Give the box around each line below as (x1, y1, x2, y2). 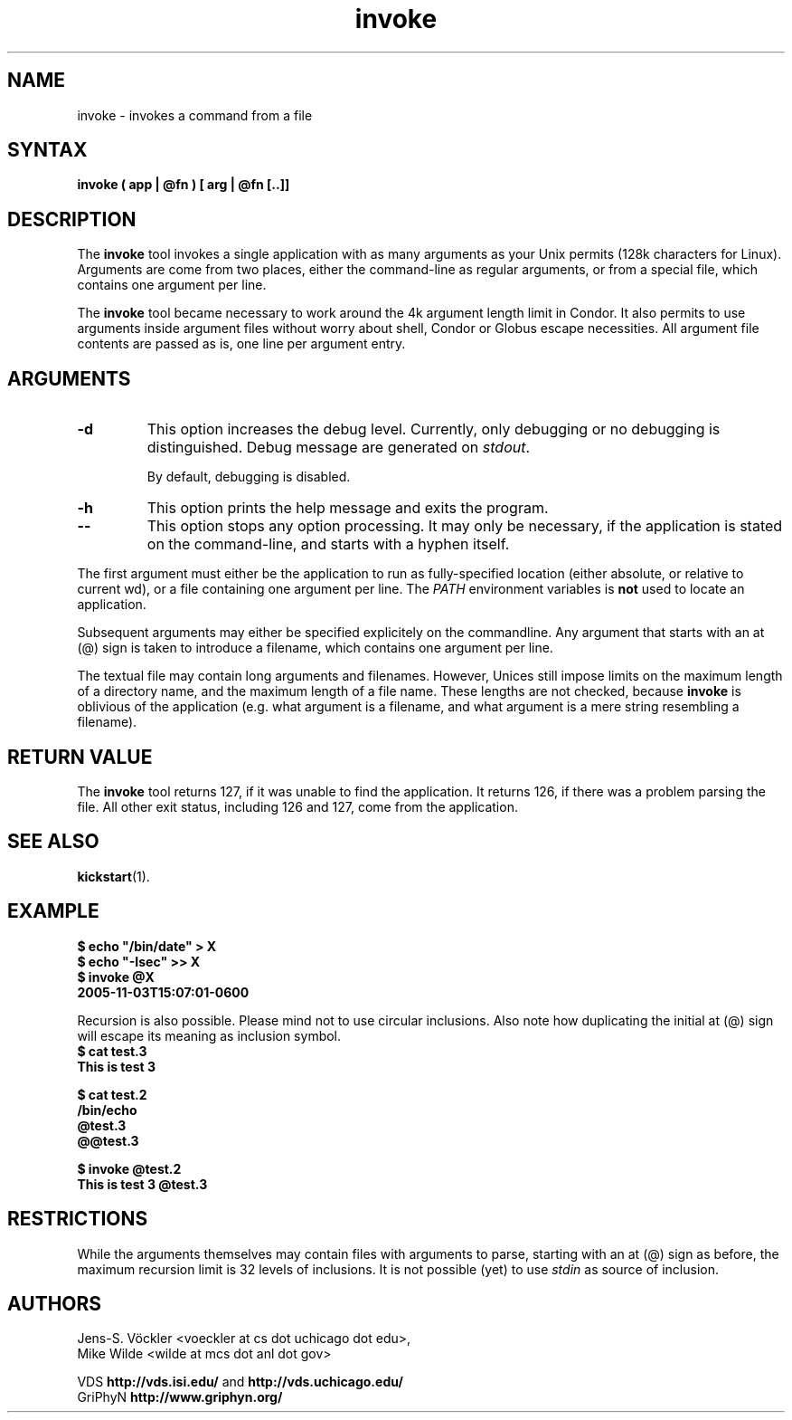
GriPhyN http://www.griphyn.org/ (77, 1389, 283, 1406)
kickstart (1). (77, 868, 150, 884)
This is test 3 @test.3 (77, 1176, 208, 1192)
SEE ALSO (7, 830, 99, 853)
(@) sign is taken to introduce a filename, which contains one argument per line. (77, 640, 553, 656)
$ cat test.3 (77, 1043, 147, 1059)
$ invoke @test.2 (77, 1160, 182, 1177)
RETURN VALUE (7, 745, 153, 768)
